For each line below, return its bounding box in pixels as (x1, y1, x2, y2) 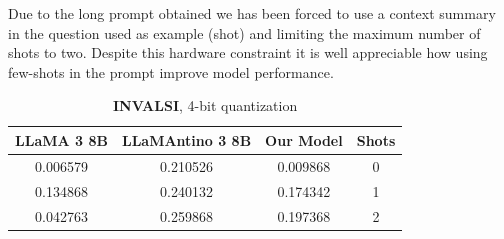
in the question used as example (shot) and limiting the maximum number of (8, 22, 481, 43)
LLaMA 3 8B (15, 129, 108, 150)
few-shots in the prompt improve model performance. (8, 61, 334, 82)
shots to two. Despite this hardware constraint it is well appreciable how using (8, 42, 488, 63)
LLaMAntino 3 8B (121, 129, 252, 150)
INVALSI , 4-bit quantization (113, 95, 298, 116)
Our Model (265, 129, 343, 150)
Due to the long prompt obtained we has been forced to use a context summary (8, 3, 496, 23)
